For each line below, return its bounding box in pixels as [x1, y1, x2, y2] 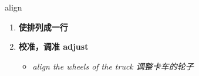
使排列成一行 [18, 20, 68, 33]
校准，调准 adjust [18, 40, 89, 53]
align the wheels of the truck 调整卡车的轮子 [32, 60, 194, 72]
